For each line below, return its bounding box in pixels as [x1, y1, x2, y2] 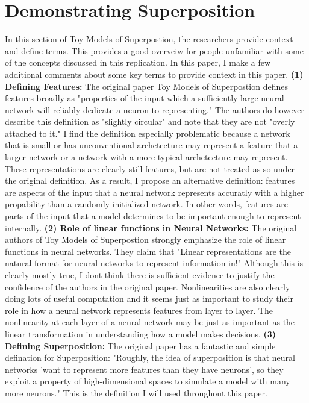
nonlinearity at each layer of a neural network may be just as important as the [5, 316, 295, 328]
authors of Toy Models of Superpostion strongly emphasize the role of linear [5, 233, 286, 246]
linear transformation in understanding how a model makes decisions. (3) [5, 327, 276, 340]
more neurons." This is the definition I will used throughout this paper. [5, 386, 267, 399]
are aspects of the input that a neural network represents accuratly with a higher [5, 186, 304, 198]
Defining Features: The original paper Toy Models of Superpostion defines [5, 80, 288, 92]
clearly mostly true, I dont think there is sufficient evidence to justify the [5, 269, 275, 281]
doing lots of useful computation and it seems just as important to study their [5, 292, 293, 305]
